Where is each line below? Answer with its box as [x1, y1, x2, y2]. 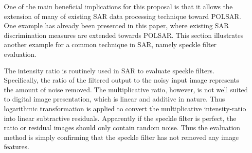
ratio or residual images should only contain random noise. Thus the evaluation [4, 122, 240, 133]
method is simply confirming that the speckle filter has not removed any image [4, 132, 239, 142]
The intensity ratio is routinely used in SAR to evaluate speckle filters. [4, 65, 215, 75]
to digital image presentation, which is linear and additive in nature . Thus [4, 94, 225, 104]
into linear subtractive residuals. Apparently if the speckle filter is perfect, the [4, 113, 236, 123]
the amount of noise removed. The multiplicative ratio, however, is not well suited [4, 84, 248, 94]
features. [4, 141, 29, 152]
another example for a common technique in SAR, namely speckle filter [4, 39, 217, 50]
